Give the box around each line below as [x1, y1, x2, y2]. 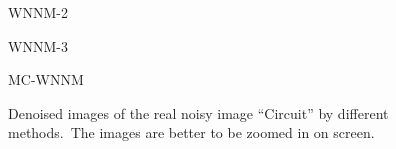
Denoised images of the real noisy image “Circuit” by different [8, 102, 389, 123]
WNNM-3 [8, 35, 68, 56]
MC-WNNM [8, 69, 84, 90]
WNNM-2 [8, 2, 68, 22]
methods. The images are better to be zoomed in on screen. [8, 122, 375, 143]
